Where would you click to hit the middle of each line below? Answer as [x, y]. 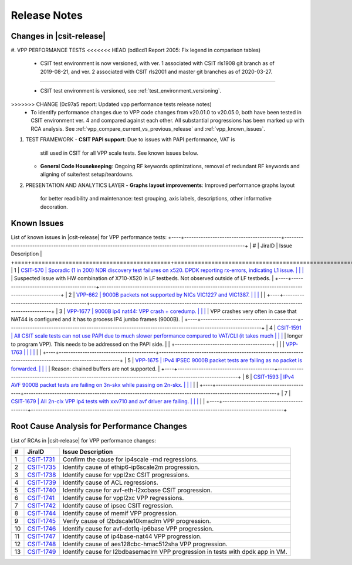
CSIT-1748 [42, 544]
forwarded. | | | [29, 369]
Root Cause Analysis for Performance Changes [99, 426]
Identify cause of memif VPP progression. [120, 513]
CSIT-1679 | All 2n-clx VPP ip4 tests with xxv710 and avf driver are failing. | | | [105, 401]
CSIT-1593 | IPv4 [274, 377]
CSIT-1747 [41, 536]
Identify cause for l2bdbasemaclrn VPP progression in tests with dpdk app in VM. [175, 552]
